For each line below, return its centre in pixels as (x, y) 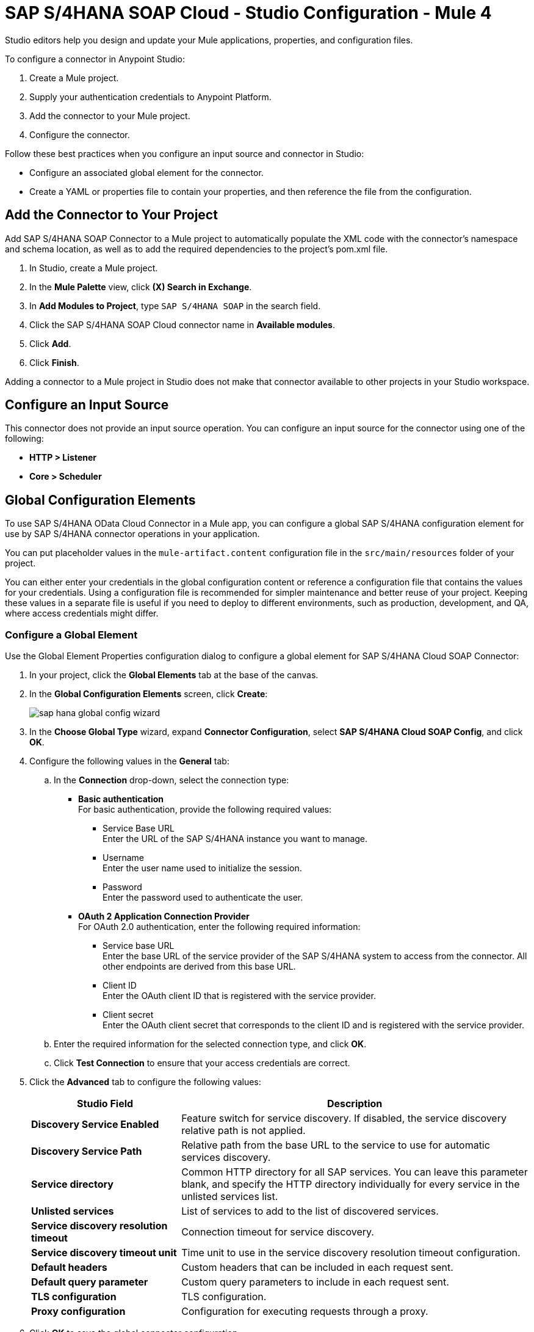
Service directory (72, 1184)
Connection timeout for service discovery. (278, 1232)
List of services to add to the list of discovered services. (310, 1211)
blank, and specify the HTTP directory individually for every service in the (351, 1184)
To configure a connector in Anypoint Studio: (95, 59)
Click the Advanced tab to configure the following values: (145, 1082)
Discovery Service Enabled (95, 1125)
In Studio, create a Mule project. (94, 268)
